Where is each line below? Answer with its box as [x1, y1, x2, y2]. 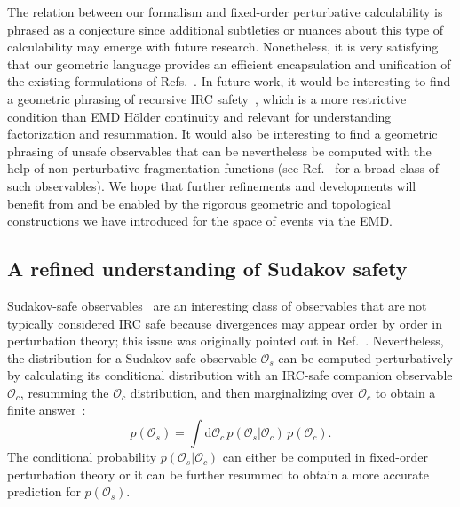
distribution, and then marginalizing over [130, 383, 354, 401]
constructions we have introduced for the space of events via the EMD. [7, 211, 393, 230]
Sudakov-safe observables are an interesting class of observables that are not [7, 296, 427, 314]
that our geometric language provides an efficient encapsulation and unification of [7, 54, 451, 73]
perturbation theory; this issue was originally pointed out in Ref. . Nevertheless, [7, 331, 444, 350]
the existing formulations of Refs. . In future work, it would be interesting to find [7, 72, 451, 91]
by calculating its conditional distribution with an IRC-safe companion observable [7, 366, 453, 384]
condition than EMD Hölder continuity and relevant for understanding [7, 107, 392, 125]
